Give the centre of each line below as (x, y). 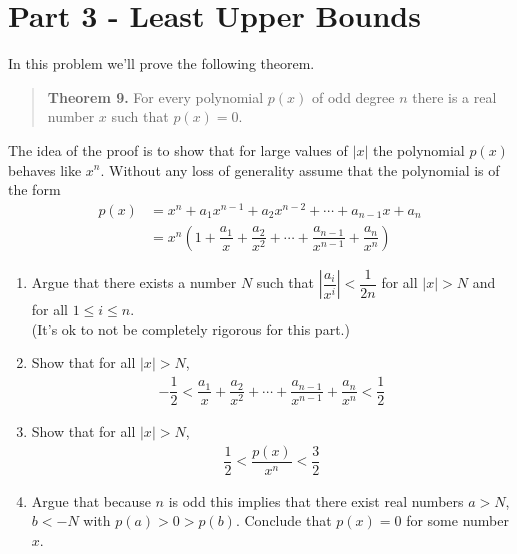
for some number (457, 520)
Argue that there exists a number (134, 282)
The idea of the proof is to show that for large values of (178, 149)
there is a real (454, 96)
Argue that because (91, 500)
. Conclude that (283, 520)
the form (34, 189)
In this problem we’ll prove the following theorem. (161, 63)
